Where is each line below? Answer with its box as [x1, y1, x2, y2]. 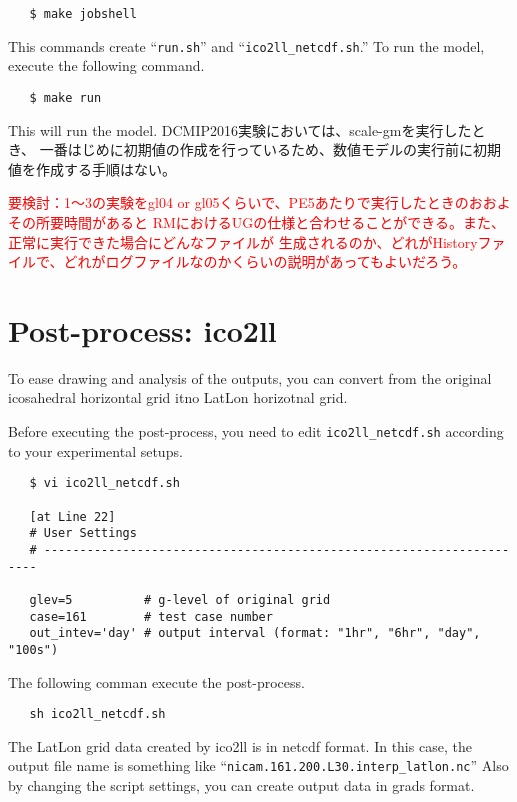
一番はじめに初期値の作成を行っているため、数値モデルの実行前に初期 [39, 139, 501, 160]
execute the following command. [8, 55, 205, 76]
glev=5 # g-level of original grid [29, 592, 331, 607]
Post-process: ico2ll [8, 309, 277, 350]
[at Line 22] [29, 509, 116, 524]
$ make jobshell [29, 7, 137, 21]
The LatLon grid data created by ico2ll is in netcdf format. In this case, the [8, 735, 472, 756]
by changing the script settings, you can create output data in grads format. [8, 775, 475, 795]
